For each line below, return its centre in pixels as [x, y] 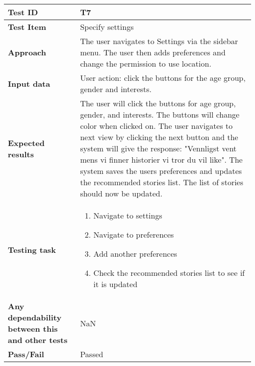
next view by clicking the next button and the [159, 137]
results [21, 154]
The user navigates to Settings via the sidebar [159, 41]
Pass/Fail [26, 354]
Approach [27, 52]
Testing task [32, 250]
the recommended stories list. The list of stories [162, 182]
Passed [92, 354]
